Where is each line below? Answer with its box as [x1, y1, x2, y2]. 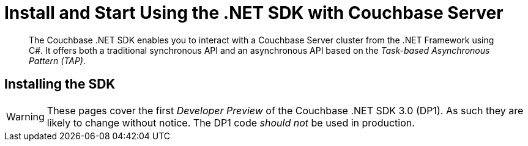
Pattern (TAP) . [29, 55, 86, 66]
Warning [6, 110, 45, 123]
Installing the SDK [4, 76, 116, 92]
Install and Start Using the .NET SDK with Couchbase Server [4, 2, 504, 23]
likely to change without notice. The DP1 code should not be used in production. [46, 116, 415, 129]
